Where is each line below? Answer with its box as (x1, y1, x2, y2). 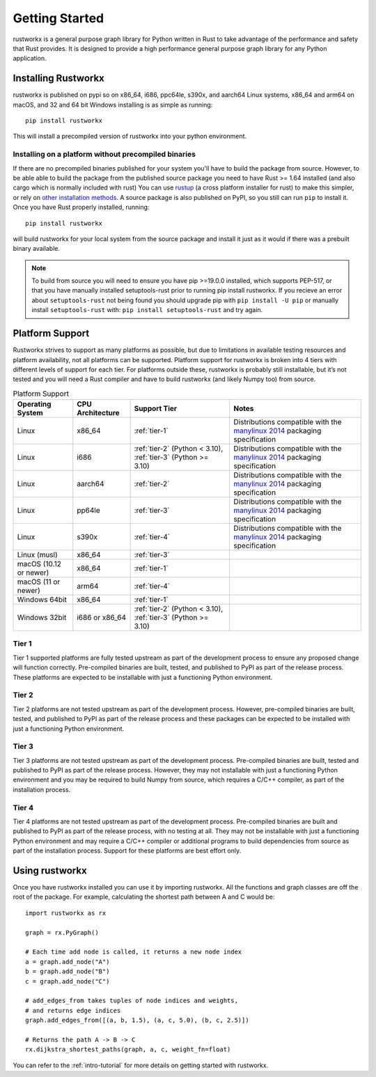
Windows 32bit (17, 613, 67, 623)
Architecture (77, 408, 120, 418)
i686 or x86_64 (77, 613, 127, 623)
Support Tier (134, 404, 178, 414)
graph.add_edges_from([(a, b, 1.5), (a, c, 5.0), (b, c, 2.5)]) (25, 1016, 250, 1024)
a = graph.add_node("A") (25, 958, 110, 966)
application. (13, 54, 47, 63)
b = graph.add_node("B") (25, 968, 110, 975)
